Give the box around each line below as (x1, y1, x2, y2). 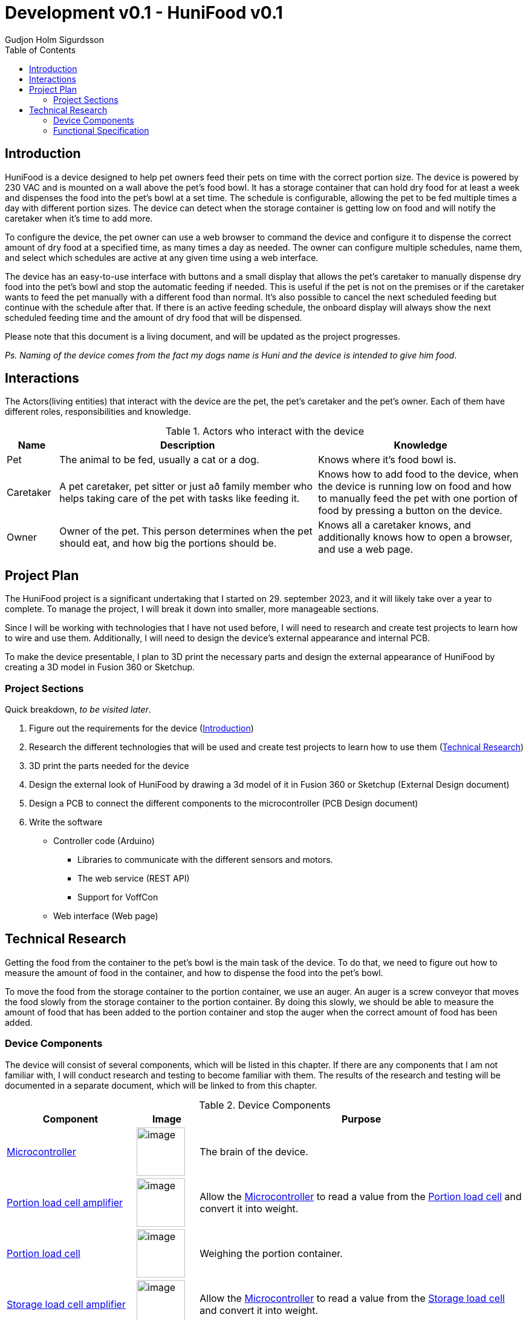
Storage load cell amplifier (7, 1298, 126, 1310)
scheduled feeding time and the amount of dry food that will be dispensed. (5, 312, 302, 323)
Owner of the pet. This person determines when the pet (59, 525, 313, 538)
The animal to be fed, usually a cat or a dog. (59, 454, 259, 466)
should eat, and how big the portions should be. (59, 537, 277, 550)
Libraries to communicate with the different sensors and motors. (77, 854, 333, 865)
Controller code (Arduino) (53, 836, 155, 846)
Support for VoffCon (77, 892, 158, 903)
